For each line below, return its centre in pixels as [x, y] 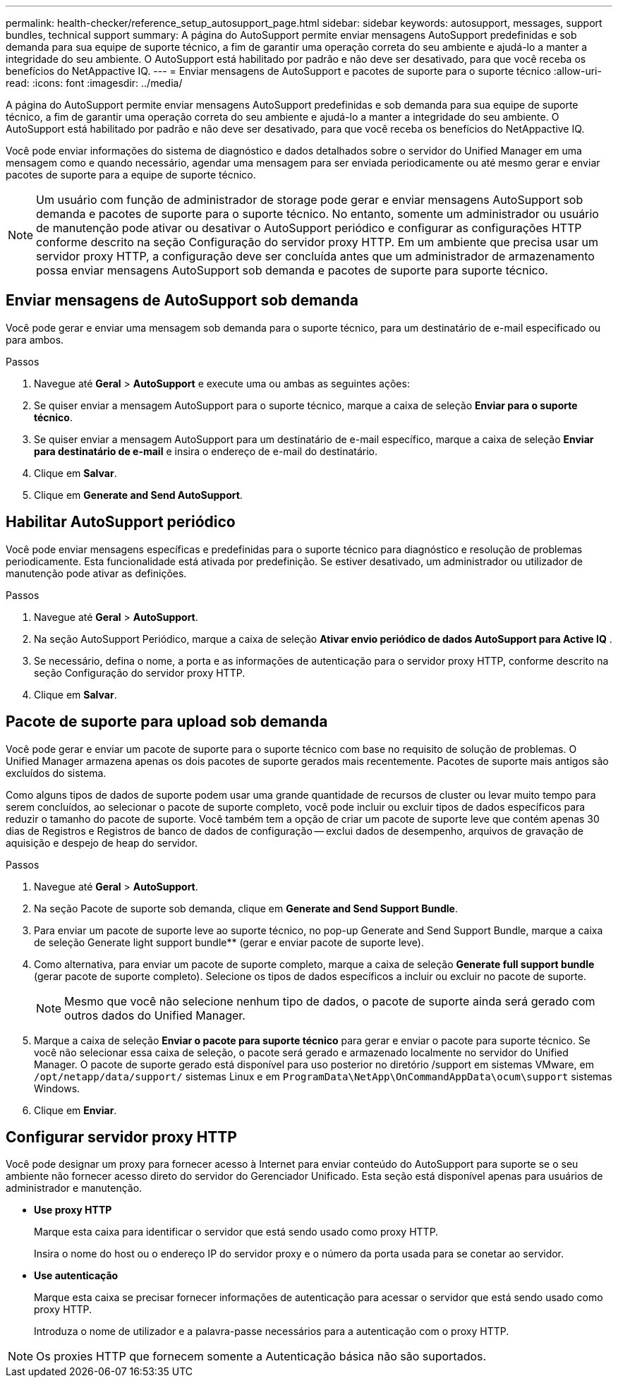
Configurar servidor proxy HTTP [121, 1137]
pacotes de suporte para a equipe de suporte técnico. [131, 175]
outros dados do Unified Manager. [155, 1015]
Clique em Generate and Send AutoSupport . [138, 495]
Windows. [57, 1088]
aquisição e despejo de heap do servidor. [102, 843]
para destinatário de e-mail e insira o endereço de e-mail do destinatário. [206, 451]
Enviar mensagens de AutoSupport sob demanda [182, 301]
